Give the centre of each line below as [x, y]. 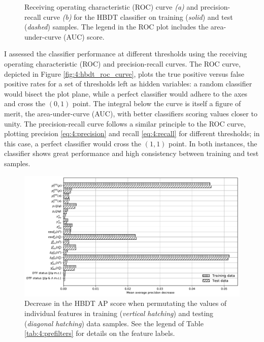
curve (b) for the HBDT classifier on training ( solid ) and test [138, 17]
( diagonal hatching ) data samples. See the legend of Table [114, 323]
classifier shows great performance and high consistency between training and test [131, 153]
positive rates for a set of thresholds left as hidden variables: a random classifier [128, 84]
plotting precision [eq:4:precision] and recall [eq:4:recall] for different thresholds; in [132, 133]
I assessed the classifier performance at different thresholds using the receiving [126, 54]
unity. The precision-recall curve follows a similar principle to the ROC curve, [125, 123]
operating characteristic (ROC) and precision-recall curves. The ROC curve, [122, 63]
